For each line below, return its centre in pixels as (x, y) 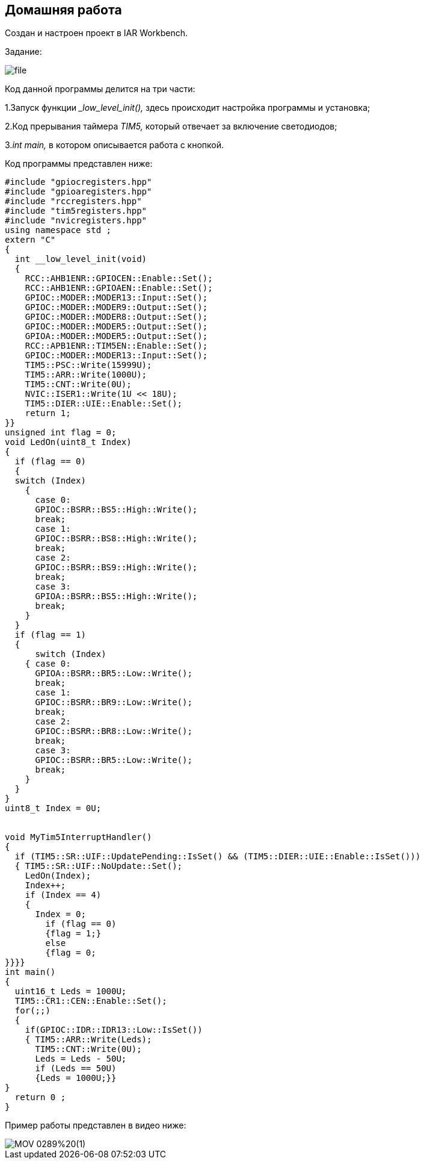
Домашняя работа (63, 10)
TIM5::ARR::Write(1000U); (86, 375)
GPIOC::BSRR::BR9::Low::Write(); (114, 702)
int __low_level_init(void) (81, 259)
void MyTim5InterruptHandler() (78, 837)
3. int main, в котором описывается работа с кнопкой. (115, 145)
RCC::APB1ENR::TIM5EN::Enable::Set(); (116, 346)
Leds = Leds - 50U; (81, 1059)
